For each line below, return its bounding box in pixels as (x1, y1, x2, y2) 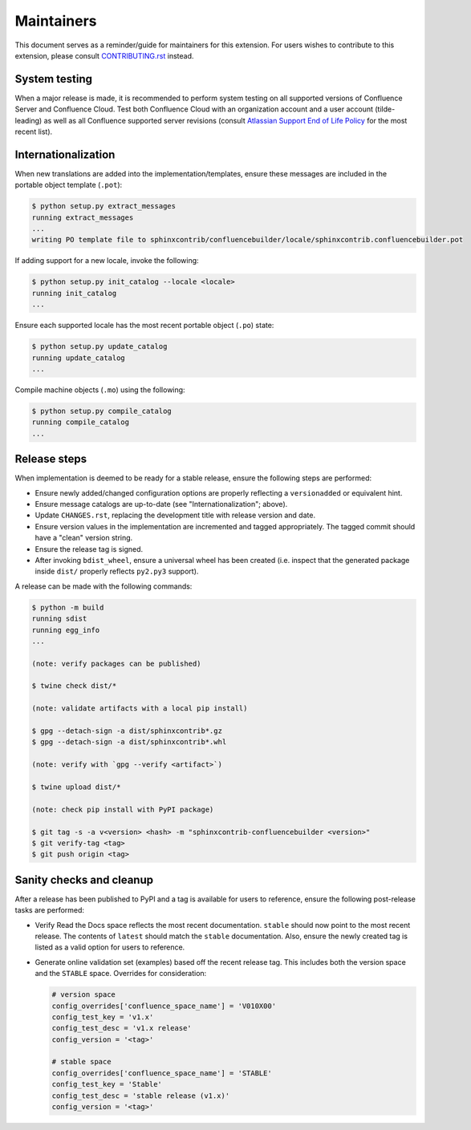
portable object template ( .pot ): (14, 180, 123, 190)
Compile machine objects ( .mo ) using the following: (14, 385, 185, 395)
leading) (14, 115, 43, 125)
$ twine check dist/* (31, 682, 117, 691)
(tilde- (374, 104, 396, 114)
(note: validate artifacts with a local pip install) (31, 704, 248, 713)
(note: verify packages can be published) (31, 658, 201, 668)
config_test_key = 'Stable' (51, 1079, 162, 1089)
